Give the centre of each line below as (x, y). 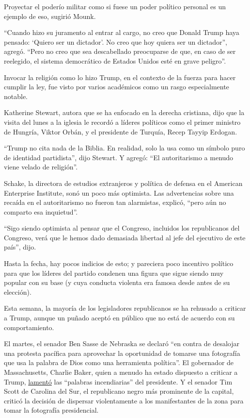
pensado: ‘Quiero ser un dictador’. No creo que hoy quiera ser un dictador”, (116, 42)
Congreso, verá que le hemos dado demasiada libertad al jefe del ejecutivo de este (125, 237)
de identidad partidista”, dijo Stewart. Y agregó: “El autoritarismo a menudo (119, 157)
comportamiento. (29, 327)
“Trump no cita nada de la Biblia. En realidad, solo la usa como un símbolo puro (125, 148)
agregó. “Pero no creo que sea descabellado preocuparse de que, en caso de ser (120, 51)
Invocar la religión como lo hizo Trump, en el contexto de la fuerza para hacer (120, 77)
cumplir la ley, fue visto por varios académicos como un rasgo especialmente (117, 87)
